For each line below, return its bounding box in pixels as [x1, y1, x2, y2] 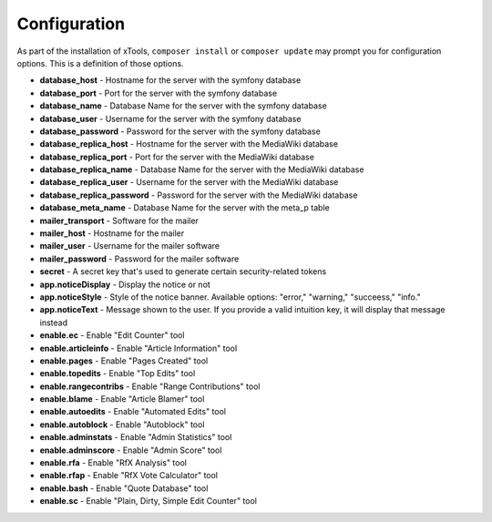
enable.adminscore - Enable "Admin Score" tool [39, 445, 222, 455]
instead [39, 317, 68, 328]
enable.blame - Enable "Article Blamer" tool [39, 394, 205, 404]
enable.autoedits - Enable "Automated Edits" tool [39, 406, 227, 417]
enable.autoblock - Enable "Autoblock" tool [39, 419, 205, 430]
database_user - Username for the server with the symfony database [39, 113, 302, 124]
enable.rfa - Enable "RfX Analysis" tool [39, 457, 187, 468]
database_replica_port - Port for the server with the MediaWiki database [39, 151, 314, 162]
